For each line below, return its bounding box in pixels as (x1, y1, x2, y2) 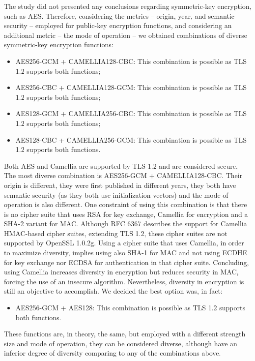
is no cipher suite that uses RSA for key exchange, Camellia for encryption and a (4, 209, 248, 219)
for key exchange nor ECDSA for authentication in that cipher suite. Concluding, (4, 257, 249, 267)
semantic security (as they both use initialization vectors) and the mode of (4, 189, 228, 200)
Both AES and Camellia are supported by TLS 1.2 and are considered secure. (4, 160, 238, 171)
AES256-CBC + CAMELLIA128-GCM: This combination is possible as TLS (15, 82, 247, 92)
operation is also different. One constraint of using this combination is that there (4, 199, 247, 210)
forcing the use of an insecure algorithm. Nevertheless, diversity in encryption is (4, 276, 244, 286)
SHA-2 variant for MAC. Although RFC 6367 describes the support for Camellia (4, 218, 247, 229)
